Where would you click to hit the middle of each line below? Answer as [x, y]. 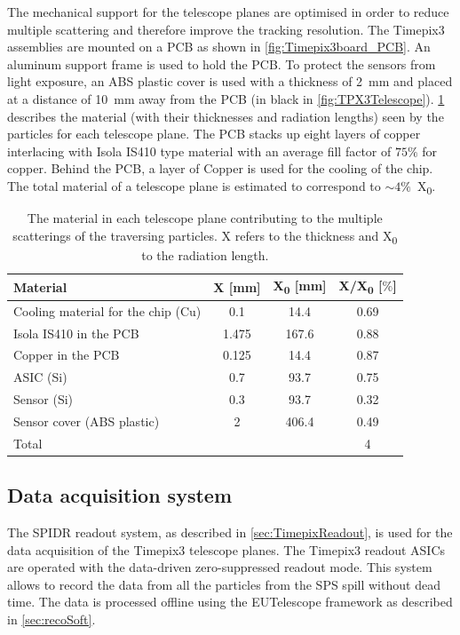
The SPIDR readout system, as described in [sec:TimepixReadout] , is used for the [230, 532]
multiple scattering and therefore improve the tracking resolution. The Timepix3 [226, 29]
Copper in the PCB [67, 355]
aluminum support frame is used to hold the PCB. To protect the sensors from [222, 63]
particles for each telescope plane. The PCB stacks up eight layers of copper [214, 134]
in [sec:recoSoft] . [52, 619]
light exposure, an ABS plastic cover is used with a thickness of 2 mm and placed [230, 81]
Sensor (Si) [44, 399]
